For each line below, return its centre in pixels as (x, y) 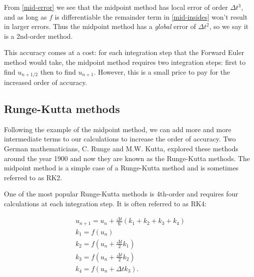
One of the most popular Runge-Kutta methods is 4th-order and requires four (121, 194)
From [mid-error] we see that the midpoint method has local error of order (116, 7)
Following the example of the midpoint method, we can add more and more (118, 129)
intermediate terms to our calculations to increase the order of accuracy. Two (120, 139)
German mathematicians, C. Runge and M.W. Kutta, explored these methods (121, 148)
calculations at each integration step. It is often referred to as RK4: (105, 203)
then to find (58, 71)
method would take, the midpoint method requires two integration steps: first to (125, 62)
